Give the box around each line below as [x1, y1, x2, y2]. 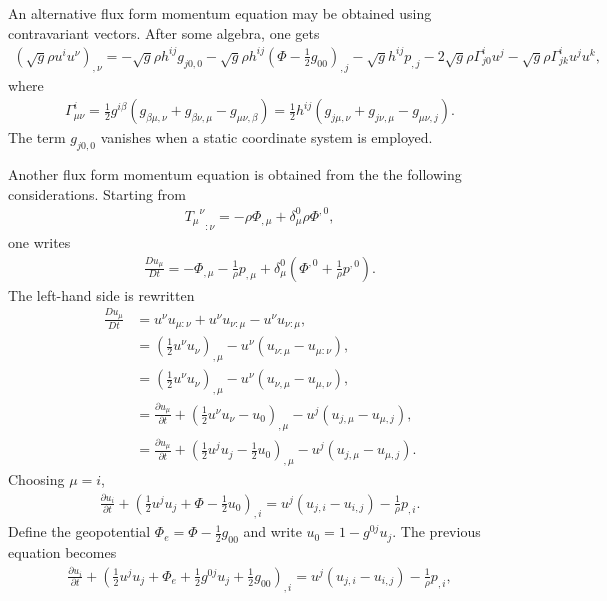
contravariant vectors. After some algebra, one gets [8, 22, 320, 43]
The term [8, 127, 66, 148]
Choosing [8, 469, 65, 490]
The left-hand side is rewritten [8, 284, 195, 305]
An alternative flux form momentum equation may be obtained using [8, 3, 432, 23]
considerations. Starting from [8, 183, 187, 204]
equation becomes [8, 542, 117, 563]
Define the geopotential [8, 521, 151, 542]
